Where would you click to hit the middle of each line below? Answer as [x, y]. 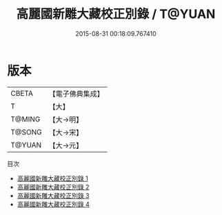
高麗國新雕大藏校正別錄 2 [53, 187]
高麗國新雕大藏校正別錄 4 [53, 204]
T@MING [26, 119]
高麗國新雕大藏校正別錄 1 [52, 178]
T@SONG [27, 132]
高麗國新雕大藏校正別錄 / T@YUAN [116, 14]
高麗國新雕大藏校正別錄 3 [53, 195]
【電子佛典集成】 [77, 94]
